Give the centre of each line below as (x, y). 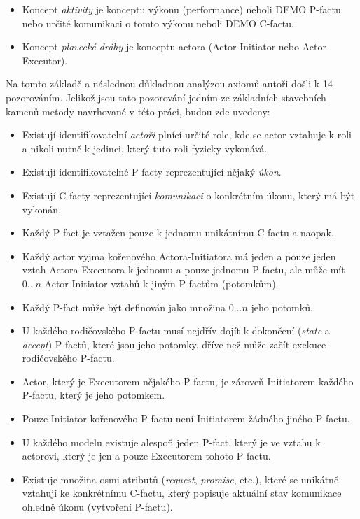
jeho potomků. (282, 307)
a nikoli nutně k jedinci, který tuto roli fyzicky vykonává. (145, 148)
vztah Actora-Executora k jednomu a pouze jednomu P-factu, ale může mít (184, 270)
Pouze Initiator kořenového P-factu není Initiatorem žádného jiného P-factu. (186, 419)
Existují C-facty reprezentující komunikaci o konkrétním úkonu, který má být (188, 195)
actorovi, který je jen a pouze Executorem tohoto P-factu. (146, 456)
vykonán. (42, 209)
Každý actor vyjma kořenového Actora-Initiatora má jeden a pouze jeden (179, 256)
